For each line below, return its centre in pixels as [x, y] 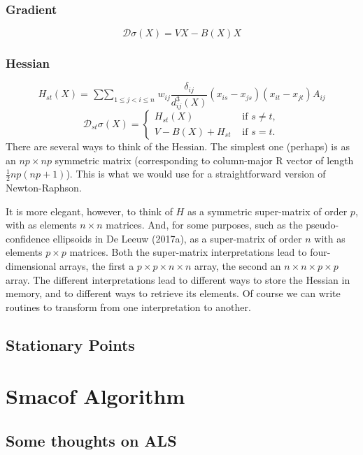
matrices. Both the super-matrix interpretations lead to [188, 252]
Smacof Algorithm [95, 396]
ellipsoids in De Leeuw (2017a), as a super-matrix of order [177, 238]
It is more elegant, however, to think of [89, 211]
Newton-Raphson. [44, 188]
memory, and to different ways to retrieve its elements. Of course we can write [173, 293]
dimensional [31, 265]
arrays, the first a [97, 265]
